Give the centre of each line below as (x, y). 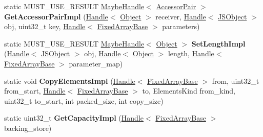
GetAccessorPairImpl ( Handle (56, 16)
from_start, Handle (35, 91)
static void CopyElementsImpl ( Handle (70, 81)
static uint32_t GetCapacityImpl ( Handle (74, 118)
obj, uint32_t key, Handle (45, 26)
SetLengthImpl (218, 43)
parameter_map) (96, 63)
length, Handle (191, 53)
